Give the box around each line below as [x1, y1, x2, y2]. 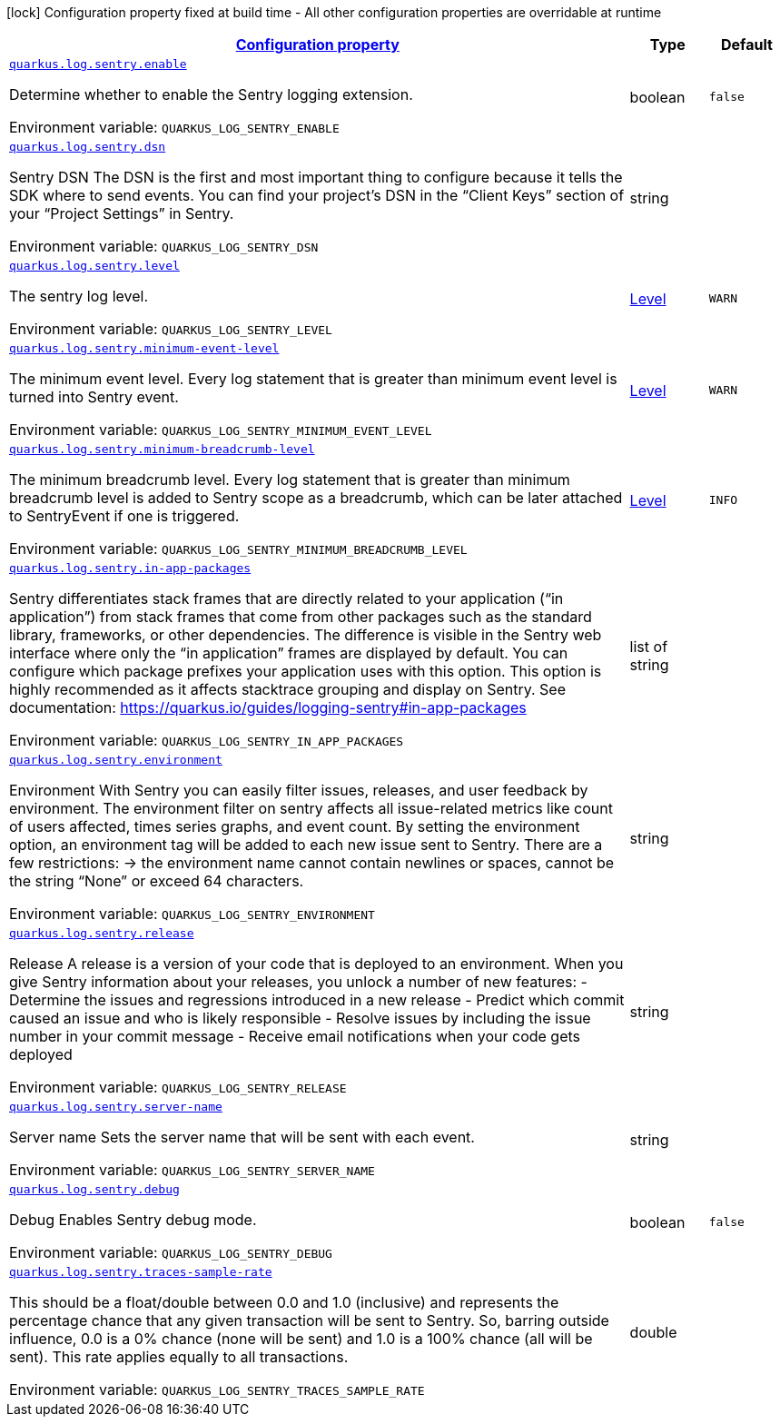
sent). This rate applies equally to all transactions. [9, 1348, 349, 1366]
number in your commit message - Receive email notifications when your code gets [9, 1027, 581, 1045]
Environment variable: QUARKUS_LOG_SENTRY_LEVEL [9, 320, 332, 338]
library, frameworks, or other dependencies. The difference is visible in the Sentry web [9, 626, 602, 644]
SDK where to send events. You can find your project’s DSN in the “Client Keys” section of [9, 186, 625, 204]
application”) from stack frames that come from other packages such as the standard [9, 608, 592, 626]
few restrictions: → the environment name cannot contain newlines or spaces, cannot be [9, 854, 615, 872]
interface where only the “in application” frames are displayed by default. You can [9, 644, 568, 662]
